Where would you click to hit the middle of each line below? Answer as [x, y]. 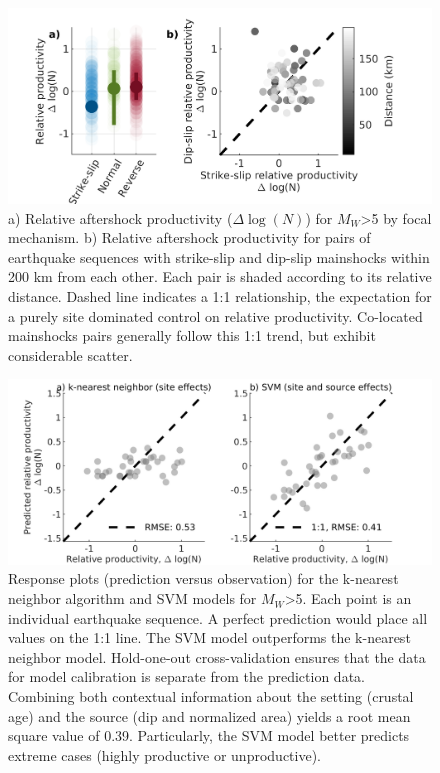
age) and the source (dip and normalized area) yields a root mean [209, 715]
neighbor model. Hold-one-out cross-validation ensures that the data [217, 656]
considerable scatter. [70, 354]
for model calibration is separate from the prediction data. [186, 676]
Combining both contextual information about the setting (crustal [211, 696]
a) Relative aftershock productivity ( [120, 217]
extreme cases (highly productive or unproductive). [164, 754]
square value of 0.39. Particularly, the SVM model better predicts [209, 735]
